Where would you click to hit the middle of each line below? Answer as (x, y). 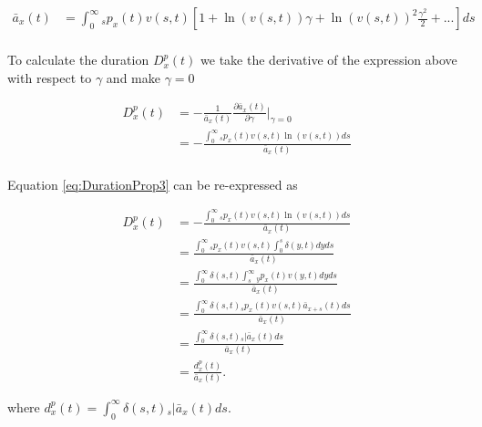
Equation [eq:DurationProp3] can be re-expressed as (153, 184)
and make (133, 77)
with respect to (50, 77)
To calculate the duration (78, 60)
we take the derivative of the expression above (329, 60)
